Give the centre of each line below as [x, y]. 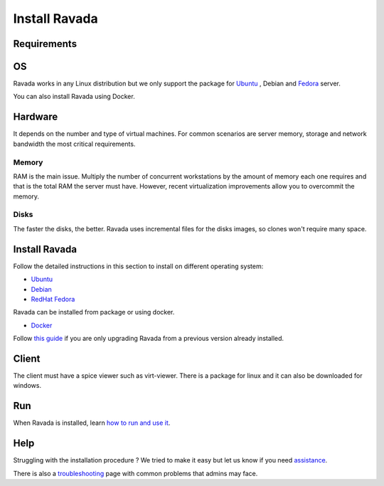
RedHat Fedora [53, 299]
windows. [27, 386]
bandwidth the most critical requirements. [74, 144]
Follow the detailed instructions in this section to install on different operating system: [138, 266]
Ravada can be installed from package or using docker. [94, 312]
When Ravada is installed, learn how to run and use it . [92, 423]
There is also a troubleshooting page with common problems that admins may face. [135, 473]
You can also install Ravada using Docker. [74, 97]
